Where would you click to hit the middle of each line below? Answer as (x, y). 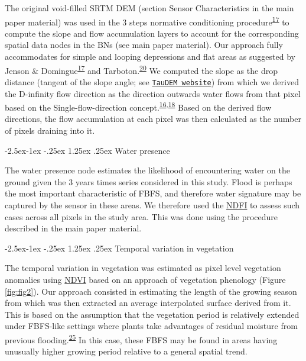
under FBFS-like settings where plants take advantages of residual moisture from (151, 326)
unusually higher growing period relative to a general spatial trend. (126, 351)
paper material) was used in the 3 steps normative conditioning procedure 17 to (147, 21)
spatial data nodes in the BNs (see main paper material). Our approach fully (144, 45)
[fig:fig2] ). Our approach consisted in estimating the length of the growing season (151, 291)
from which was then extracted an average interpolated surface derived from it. (148, 303)
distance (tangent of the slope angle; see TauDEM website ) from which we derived (152, 81)
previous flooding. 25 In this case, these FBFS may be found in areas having (141, 339)
